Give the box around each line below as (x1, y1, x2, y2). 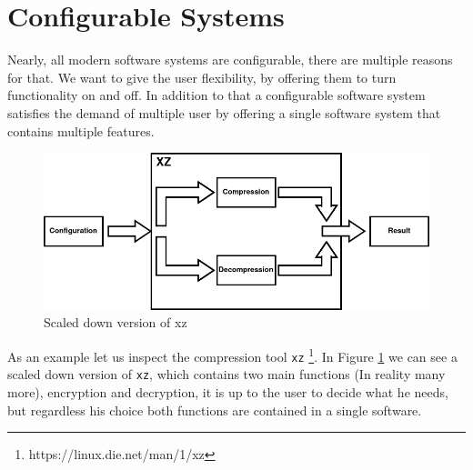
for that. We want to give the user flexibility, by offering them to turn (7, 67, 397, 86)
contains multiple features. (7, 121, 155, 140)
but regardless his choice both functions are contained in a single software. (7, 400, 422, 419)
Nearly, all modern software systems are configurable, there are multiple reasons (7, 50, 453, 69)
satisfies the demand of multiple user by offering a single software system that (7, 103, 441, 122)
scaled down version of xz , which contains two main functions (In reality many (7, 365, 446, 384)
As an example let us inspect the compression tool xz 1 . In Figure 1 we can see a (7, 344, 458, 365)
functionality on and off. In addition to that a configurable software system (7, 85, 426, 105)
